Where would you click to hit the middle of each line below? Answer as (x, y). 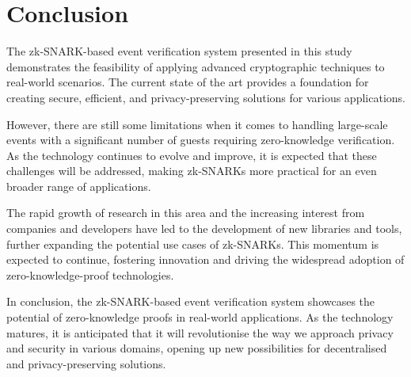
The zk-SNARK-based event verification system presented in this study (179, 51)
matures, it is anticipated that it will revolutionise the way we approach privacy (200, 332)
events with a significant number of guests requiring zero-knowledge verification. (201, 140)
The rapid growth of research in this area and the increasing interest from (186, 213)
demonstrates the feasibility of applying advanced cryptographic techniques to (196, 66)
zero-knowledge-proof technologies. (90, 274)
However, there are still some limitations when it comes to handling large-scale (197, 124)
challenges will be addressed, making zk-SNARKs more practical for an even (192, 171)
